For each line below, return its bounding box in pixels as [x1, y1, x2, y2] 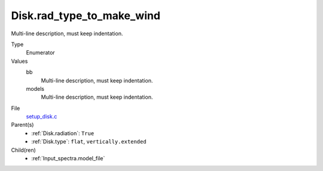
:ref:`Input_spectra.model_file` [31, 155, 105, 162]
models [26, 85, 45, 92]
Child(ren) [11, 146, 36, 154]
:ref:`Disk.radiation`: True [31, 129, 95, 137]
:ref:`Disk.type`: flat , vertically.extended [31, 138, 147, 145]
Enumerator [26, 49, 55, 56]
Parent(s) [11, 121, 34, 129]
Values [11, 57, 28, 65]
